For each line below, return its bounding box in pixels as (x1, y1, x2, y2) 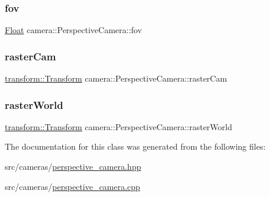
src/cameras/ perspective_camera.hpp (5, 160, 142, 173)
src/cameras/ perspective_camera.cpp (5, 180, 140, 192)
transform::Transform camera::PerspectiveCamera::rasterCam (5, 72, 227, 85)
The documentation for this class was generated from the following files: (5, 140, 266, 153)
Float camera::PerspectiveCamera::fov (5, 24, 142, 36)
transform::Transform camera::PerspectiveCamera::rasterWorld (5, 120, 232, 133)
